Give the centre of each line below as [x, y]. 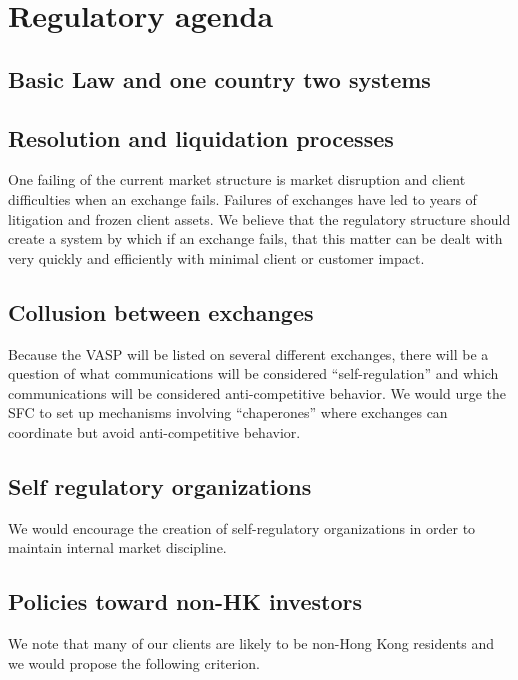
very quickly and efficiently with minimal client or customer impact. [216, 257]
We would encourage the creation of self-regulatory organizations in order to [242, 527]
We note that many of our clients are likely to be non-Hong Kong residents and [251, 643]
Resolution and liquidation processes [201, 137]
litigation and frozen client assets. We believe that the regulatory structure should [259, 218]
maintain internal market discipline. [117, 547]
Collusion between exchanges [161, 311]
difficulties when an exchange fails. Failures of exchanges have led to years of [242, 198]
